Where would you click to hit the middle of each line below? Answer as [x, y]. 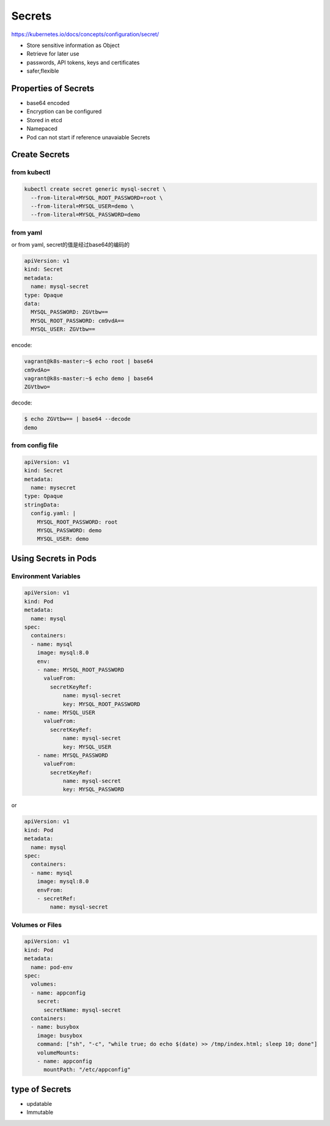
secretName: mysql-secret [82, 1010]
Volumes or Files [37, 924]
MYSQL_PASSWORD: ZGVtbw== [69, 312]
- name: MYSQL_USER [66, 712]
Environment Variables [46, 576]
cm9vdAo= [37, 370]
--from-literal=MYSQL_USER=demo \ [82, 206]
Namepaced [42, 129]
